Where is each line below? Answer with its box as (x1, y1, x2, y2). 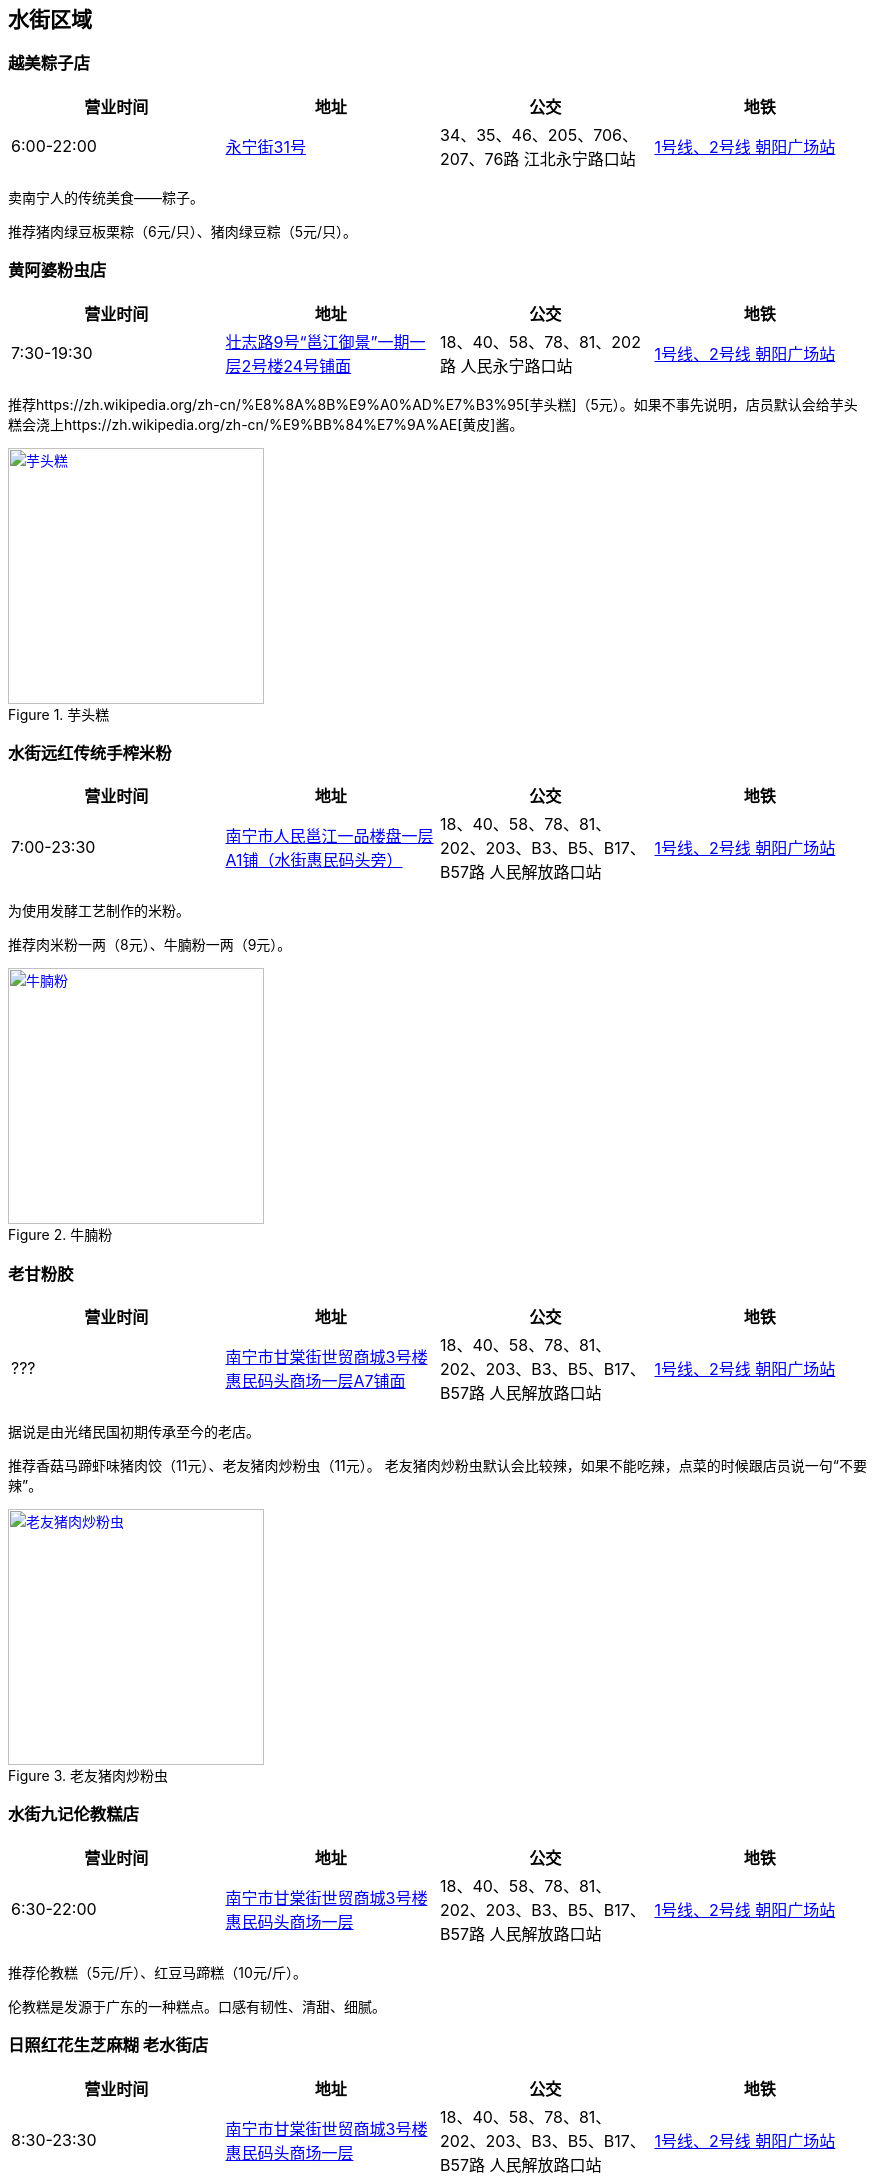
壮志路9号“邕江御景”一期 (225, 331, 410, 352)
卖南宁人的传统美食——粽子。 (8, 188, 204, 206)
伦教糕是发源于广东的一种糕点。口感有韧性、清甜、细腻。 (8, 1997, 386, 2015)
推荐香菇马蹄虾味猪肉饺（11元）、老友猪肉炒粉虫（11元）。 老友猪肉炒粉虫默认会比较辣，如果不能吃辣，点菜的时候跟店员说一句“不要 (8, 1457, 867, 1475)
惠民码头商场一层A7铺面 (225, 1371, 406, 1392)
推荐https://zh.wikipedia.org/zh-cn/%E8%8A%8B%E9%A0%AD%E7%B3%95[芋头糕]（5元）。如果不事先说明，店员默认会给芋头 (8, 395, 858, 413)
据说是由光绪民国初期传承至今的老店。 (8, 1423, 260, 1441)
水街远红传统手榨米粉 (8, 742, 172, 763)
